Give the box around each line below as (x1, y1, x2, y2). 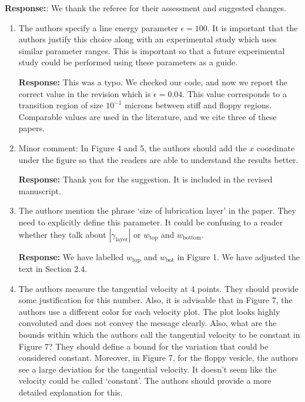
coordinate (256, 141, 295, 154)
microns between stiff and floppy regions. (125, 99, 272, 111)
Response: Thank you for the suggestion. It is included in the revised (18, 173, 273, 185)
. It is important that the (207, 21, 298, 34)
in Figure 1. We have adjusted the (177, 250, 300, 263)
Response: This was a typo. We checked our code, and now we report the (18, 75, 287, 88)
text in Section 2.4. (18, 262, 88, 274)
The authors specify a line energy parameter (18, 21, 178, 34)
